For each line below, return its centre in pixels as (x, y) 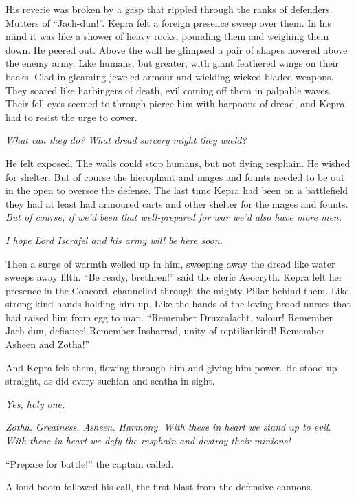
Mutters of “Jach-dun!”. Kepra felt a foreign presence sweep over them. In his (168, 22)
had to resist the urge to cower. (71, 117)
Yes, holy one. (35, 403)
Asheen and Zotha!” (48, 344)
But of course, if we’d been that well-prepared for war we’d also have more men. (174, 217)
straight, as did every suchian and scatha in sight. (110, 381)
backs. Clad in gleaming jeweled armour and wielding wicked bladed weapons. (170, 76)
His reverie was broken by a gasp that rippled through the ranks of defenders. (169, 9)
